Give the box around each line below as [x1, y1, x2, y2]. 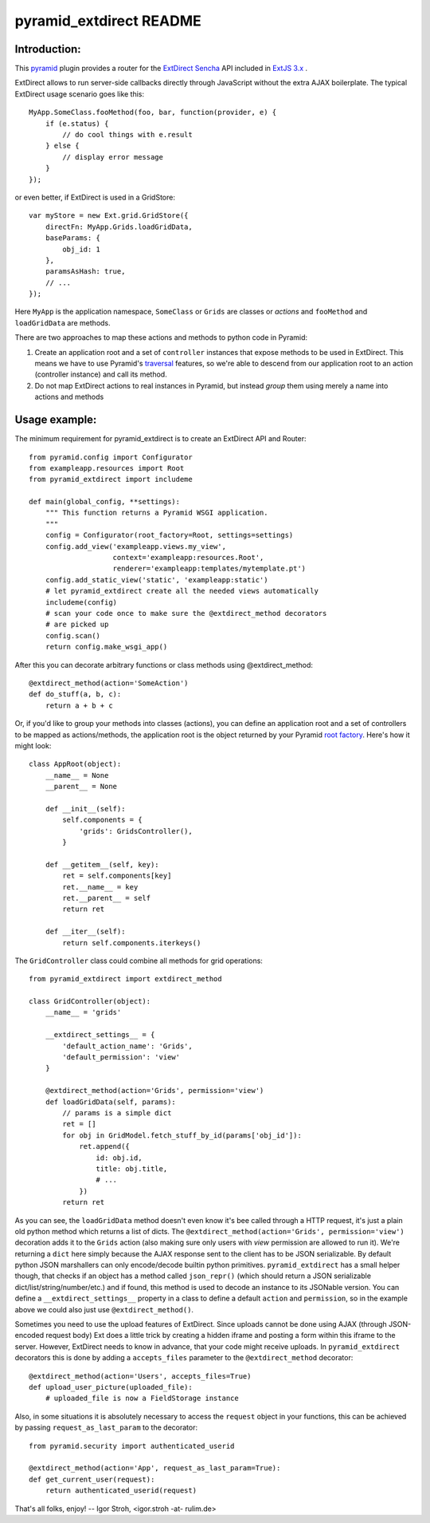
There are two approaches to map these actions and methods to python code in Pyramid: [14, 333, 308, 342]
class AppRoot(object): [29, 760, 122, 769]
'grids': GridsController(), [79, 827, 193, 835]
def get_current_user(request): [29, 1474, 155, 1484]
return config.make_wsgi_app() [45, 642, 168, 652]
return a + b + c [45, 700, 113, 710]
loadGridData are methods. [14, 318, 111, 327]
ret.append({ [79, 1142, 131, 1151]
